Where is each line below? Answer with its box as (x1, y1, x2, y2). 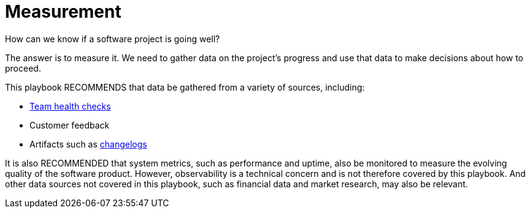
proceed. (5, 62, 41, 73)
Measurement (5, 1, 121, 22)
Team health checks (29, 100, 111, 111)
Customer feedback (29, 119, 110, 130)
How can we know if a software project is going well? (5, 33, 220, 44)
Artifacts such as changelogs (29, 138, 147, 149)
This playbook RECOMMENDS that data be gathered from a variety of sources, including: (5, 81, 365, 92)
